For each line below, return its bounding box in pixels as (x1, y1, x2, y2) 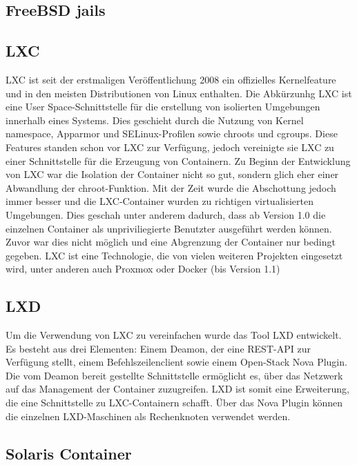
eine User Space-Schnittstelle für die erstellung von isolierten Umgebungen (6, 99, 320, 114)
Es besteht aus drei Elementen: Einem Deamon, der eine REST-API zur (6, 341, 311, 355)
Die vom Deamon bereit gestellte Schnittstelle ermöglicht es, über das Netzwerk (6, 368, 343, 382)
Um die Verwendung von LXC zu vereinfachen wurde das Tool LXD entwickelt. (6, 328, 342, 342)
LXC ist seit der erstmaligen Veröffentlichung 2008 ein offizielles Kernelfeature (6, 72, 336, 86)
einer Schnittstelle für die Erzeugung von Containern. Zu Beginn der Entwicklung (6, 153, 351, 168)
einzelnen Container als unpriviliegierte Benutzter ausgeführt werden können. (6, 221, 332, 235)
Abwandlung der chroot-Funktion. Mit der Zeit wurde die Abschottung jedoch (6, 180, 336, 195)
